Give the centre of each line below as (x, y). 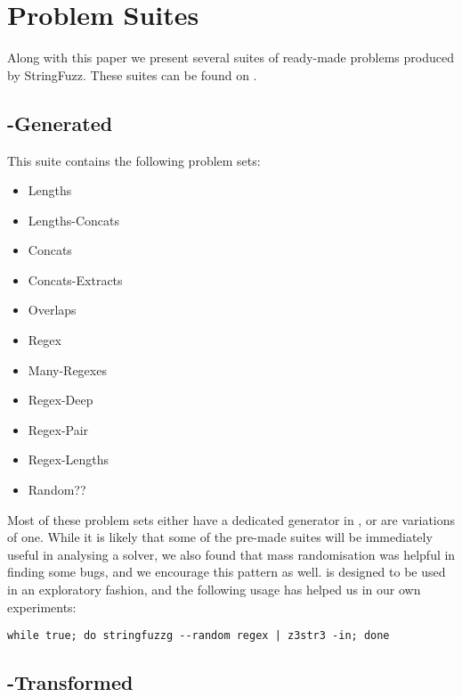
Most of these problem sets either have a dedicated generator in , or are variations (231, 519)
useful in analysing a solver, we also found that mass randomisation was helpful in (231, 554)
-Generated (60, 123)
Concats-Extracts (75, 279)
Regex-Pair (58, 429)
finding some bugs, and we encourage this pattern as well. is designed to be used (227, 572)
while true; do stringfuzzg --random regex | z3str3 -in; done (199, 636)
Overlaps (52, 310)
